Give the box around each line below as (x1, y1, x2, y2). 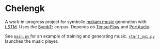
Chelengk (5, 3, 45, 14)
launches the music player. (5, 38, 59, 44)
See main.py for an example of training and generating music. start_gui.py (5, 33, 155, 39)
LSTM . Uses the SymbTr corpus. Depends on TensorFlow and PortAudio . (5, 24, 151, 29)
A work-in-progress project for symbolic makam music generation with (5, 19, 147, 24)
